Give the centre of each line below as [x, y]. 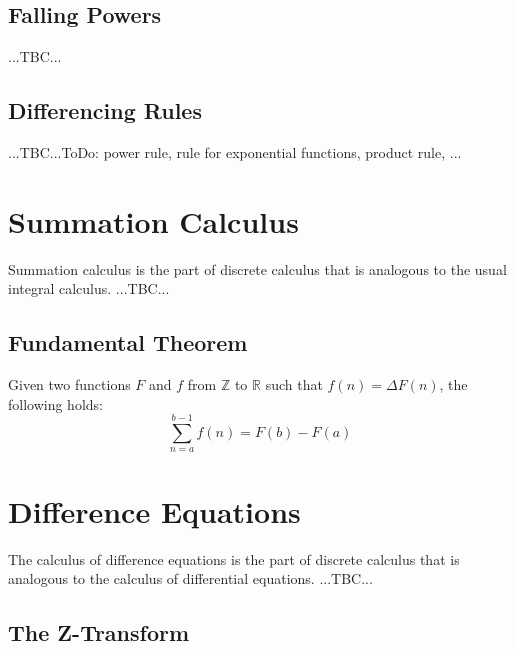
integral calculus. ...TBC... [89, 288]
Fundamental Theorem [128, 342]
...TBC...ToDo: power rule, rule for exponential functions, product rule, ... [235, 152]
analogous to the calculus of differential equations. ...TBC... [190, 578]
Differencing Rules [105, 110]
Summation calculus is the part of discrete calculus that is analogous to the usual [257, 268]
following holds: [55, 403]
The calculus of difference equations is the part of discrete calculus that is [234, 558]
